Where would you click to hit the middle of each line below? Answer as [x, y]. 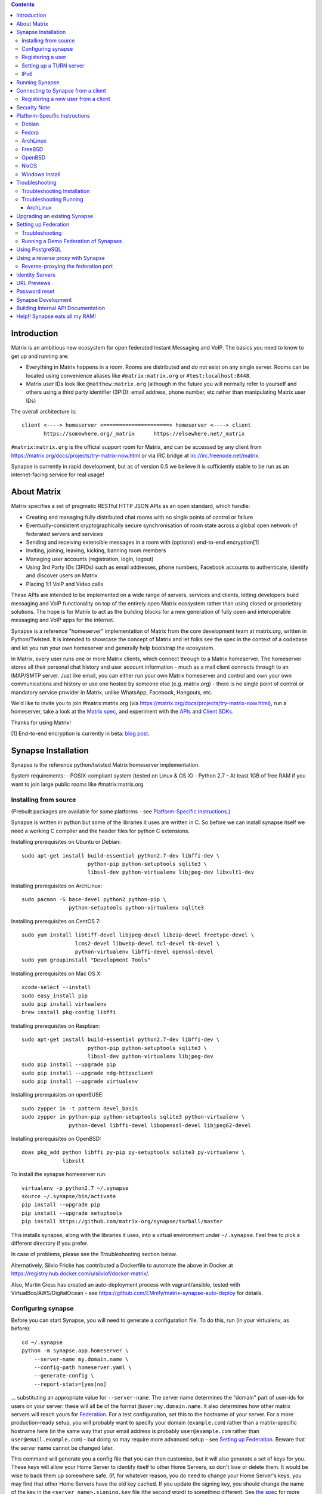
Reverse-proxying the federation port [67, 267]
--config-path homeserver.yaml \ [83, 1368]
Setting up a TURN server [53, 65]
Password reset [35, 291]
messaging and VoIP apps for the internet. [63, 620]
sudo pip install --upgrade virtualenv [80, 1081]
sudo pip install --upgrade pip [69, 1065]
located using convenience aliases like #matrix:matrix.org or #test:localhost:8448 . [138, 375]
